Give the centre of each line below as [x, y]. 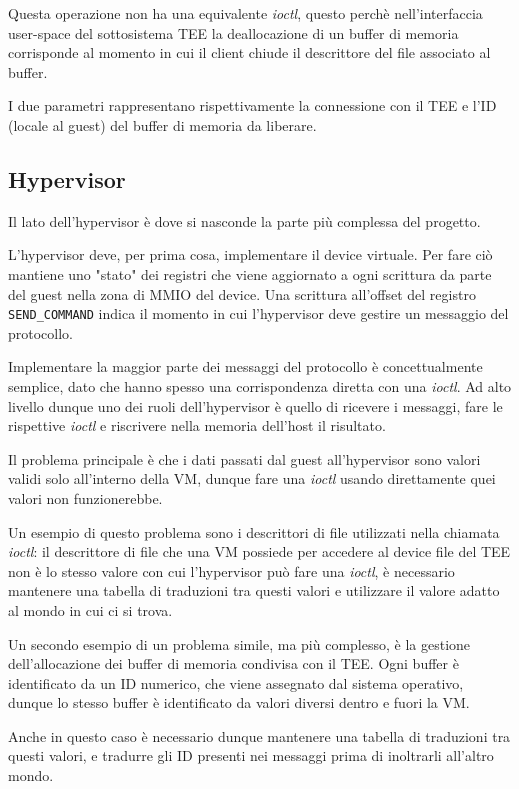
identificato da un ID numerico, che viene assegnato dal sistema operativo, [236, 682]
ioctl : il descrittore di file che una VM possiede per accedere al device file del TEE [259, 551]
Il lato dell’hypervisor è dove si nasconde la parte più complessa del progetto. [244, 220]
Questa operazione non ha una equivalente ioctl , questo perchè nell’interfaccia [245, 13]
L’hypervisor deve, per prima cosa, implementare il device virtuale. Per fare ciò [250, 254]
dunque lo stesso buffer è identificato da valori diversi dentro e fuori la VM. [239, 702]
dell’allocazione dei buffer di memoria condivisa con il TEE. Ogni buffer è [233, 663]
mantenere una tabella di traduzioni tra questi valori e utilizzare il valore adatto [254, 590]
